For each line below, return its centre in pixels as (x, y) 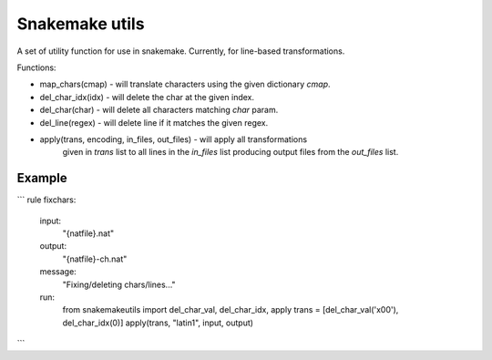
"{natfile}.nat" (88, 233)
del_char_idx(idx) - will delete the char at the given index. (147, 97)
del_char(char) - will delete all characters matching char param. (159, 110)
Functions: (36, 67)
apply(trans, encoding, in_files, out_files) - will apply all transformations (174, 139)
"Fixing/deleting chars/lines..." (119, 284)
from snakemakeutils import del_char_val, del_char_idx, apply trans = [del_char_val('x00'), (231, 310)
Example (42, 178)
